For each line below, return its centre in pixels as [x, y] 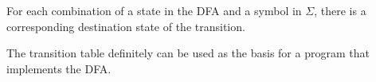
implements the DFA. [59, 68]
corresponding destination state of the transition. [126, 26]
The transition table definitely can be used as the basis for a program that [188, 53]
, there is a [340, 10]
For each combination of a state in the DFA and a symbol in [154, 10]
